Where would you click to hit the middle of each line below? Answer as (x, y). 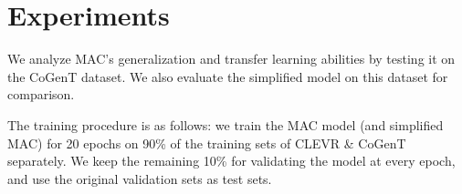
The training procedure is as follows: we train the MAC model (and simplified (226, 124)
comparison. (41, 94)
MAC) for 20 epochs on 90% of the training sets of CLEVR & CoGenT (207, 143)
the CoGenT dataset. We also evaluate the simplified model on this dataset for (228, 76)
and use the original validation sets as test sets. (140, 178)
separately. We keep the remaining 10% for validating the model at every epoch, (231, 161)
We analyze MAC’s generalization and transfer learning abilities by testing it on (231, 59)
